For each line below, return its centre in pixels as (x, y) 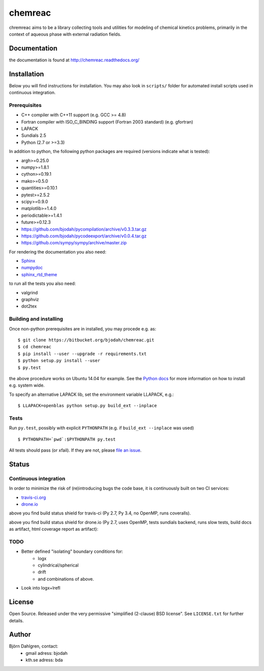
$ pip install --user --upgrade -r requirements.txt (82, 354)
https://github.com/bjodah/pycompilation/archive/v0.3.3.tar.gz (84, 229)
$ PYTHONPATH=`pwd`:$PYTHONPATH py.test (67, 439)
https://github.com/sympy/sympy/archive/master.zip (74, 243)
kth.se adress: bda (44, 660)
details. (16, 620)
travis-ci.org (34, 497)
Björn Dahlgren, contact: (34, 646)
